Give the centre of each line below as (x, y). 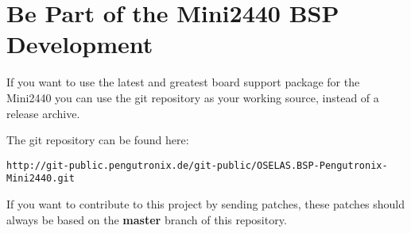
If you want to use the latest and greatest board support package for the (183, 82)
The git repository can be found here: (98, 140)
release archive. (43, 113)
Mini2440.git (41, 179)
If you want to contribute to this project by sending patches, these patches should (206, 204)
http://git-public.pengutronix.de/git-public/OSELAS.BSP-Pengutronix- (197, 165)
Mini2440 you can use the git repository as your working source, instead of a (193, 97)
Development (80, 44)
